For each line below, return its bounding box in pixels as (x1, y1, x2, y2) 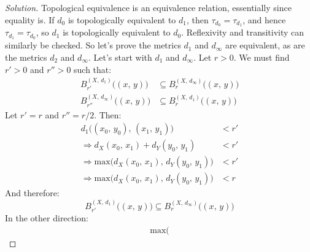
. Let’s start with (88, 50, 152, 63)
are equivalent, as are (225, 39, 305, 52)
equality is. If (5, 13, 55, 26)
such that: (74, 63, 112, 75)
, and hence (242, 13, 286, 26)
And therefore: (5, 186, 60, 199)
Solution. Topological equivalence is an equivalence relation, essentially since (5, 1, 292, 13)
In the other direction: (5, 212, 88, 224)
